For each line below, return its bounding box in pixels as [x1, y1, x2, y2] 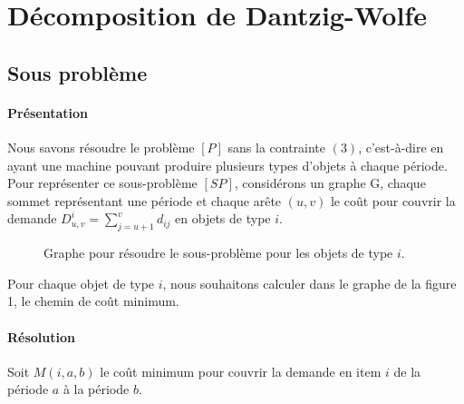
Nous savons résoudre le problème [7, 137, 195, 156]
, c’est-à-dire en [358, 137, 444, 156]
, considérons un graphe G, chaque [234, 173, 426, 192]
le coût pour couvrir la [330, 191, 456, 210]
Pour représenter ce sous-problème [7, 173, 198, 192]
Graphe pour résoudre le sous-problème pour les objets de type [43, 243, 393, 262]
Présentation [7, 103, 89, 122]
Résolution [7, 327, 75, 346]
